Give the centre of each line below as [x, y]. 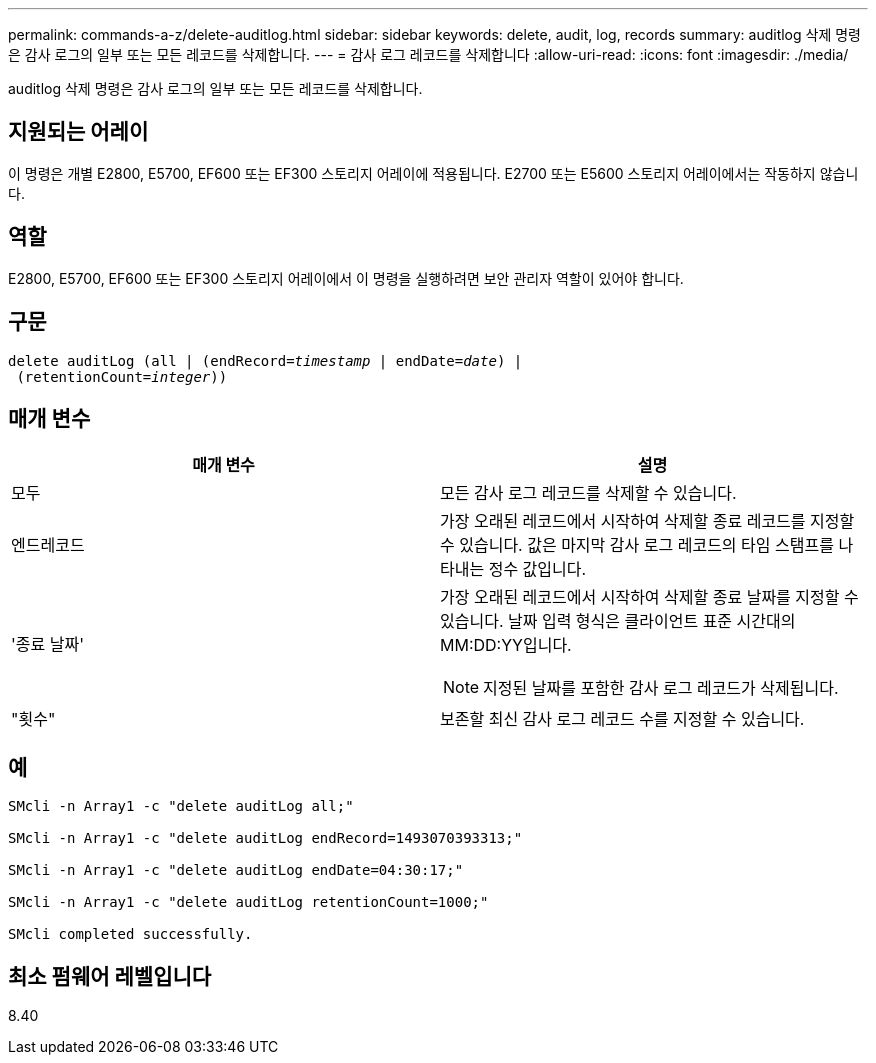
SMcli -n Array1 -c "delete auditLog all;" [181, 806]
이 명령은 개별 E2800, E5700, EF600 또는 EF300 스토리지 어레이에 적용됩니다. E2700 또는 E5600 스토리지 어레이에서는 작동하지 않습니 [433, 173]
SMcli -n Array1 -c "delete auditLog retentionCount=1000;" [248, 902]
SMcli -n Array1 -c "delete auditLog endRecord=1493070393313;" [265, 838]
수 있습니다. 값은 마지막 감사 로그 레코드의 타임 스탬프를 [637, 545]
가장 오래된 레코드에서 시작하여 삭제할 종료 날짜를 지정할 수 [649, 597]
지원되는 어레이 [78, 132]
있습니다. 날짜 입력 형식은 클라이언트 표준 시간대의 [618, 621]
